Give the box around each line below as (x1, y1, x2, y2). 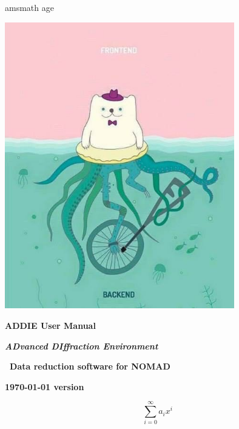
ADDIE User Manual (5, 319, 96, 331)
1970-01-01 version (5, 380, 84, 393)
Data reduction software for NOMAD (10, 360, 170, 373)
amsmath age (5, 1, 54, 13)
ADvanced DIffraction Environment (5, 339, 158, 352)
